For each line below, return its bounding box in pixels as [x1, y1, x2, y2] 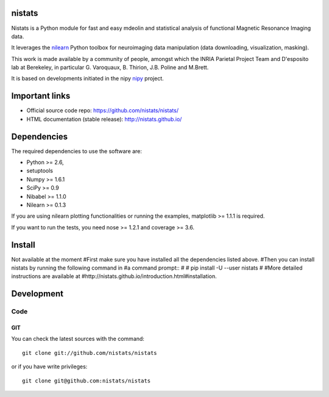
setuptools [26, 167, 53, 174]
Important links [11, 91, 71, 101]
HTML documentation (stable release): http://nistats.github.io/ [26, 115, 182, 123]
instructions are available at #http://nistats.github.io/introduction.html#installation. [11, 273, 217, 280]
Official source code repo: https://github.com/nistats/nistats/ [26, 107, 179, 114]
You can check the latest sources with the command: [11, 335, 144, 343]
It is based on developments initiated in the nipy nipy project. [11, 75, 164, 82]
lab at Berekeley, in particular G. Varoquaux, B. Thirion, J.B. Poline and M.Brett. [11, 64, 209, 71]
